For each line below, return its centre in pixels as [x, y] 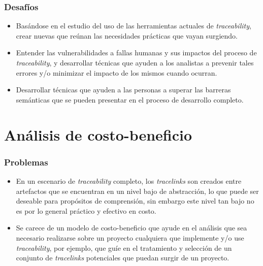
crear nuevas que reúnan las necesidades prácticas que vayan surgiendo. [127, 35]
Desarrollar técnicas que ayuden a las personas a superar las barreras [123, 90]
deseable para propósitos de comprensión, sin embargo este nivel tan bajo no [135, 201]
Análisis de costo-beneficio [98, 134]
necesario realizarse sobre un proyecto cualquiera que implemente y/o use [130, 237]
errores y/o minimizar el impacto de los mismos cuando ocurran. [117, 72]
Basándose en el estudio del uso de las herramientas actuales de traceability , [134, 26]
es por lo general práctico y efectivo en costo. [86, 210]
